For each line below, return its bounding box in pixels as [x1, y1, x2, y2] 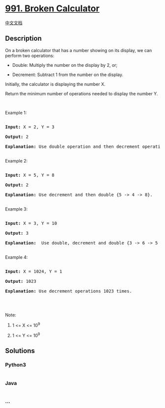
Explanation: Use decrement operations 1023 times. [5, 288, 133, 294]
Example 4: [5, 254, 28, 260]
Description [5, 34, 42, 43]
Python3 [5, 361, 26, 368]
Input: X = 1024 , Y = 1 [5, 269, 62, 274]
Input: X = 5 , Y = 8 [5, 172, 55, 178]
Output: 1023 [5, 278, 37, 284]
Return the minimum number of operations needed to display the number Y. [5, 90, 158, 96]
